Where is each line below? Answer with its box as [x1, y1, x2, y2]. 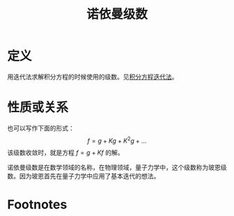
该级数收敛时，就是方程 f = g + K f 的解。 [7, 148, 124, 157]
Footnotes [7, 196, 68, 213]
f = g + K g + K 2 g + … [87, 135, 147, 145]
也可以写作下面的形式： [7, 123, 75, 132]
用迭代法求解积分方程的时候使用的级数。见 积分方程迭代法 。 [7, 72, 178, 81]
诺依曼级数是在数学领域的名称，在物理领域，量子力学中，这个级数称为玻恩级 [7, 163, 227, 171]
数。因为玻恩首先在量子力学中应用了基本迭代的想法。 [7, 171, 160, 180]
